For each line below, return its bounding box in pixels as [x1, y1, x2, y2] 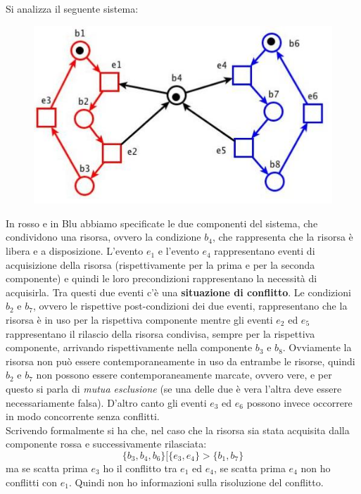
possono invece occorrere [246, 395, 353, 410]
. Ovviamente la [282, 340, 352, 355]
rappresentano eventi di [214, 243, 315, 258]
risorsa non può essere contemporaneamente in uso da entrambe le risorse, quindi [6, 353, 355, 368]
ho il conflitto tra [103, 460, 177, 475]
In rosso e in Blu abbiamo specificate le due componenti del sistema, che [6, 215, 318, 230]
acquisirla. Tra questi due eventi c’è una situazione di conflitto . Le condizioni [6, 284, 351, 299]
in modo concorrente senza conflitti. [6, 409, 160, 424]
